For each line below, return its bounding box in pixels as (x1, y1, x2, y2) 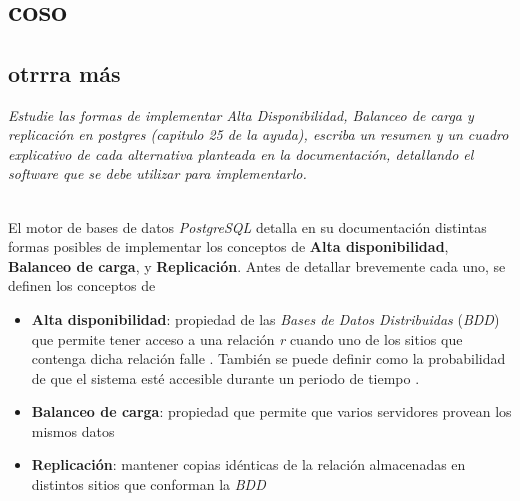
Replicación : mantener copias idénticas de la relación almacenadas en (31, 454, 466, 475)
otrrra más (8, 57, 121, 88)
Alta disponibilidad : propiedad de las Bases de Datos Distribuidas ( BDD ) (31, 308, 500, 329)
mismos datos (31, 420, 115, 441)
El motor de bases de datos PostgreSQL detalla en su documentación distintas (8, 216, 487, 237)
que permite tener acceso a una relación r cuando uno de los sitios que (31, 328, 463, 349)
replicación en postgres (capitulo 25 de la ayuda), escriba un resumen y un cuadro (8, 124, 509, 145)
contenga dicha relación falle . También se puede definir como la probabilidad (31, 348, 506, 369)
